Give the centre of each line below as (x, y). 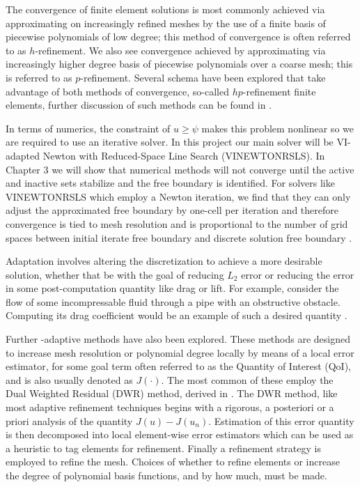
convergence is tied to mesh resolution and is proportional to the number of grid (177, 223)
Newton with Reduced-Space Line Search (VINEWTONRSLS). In (184, 155)
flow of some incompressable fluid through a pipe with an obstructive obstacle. (173, 301)
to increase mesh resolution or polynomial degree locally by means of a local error (180, 352)
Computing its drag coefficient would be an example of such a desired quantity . (177, 315)
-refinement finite (279, 91)
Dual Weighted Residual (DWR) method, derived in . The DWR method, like (172, 393)
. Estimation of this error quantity (281, 420)
